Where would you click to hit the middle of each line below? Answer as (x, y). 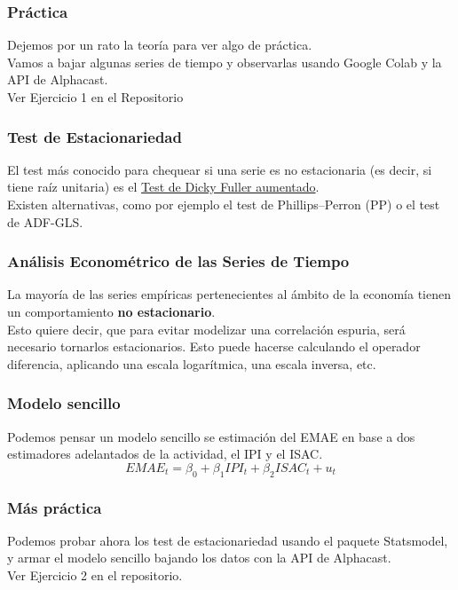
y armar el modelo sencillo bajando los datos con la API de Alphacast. (199, 558)
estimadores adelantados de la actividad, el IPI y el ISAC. (165, 454)
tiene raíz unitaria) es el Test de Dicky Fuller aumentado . (163, 187)
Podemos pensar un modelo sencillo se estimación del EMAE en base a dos (211, 436)
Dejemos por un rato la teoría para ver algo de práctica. (160, 45)
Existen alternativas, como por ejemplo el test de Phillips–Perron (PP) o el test (224, 204)
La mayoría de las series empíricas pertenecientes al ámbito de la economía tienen (229, 294)
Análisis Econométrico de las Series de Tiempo (178, 261)
